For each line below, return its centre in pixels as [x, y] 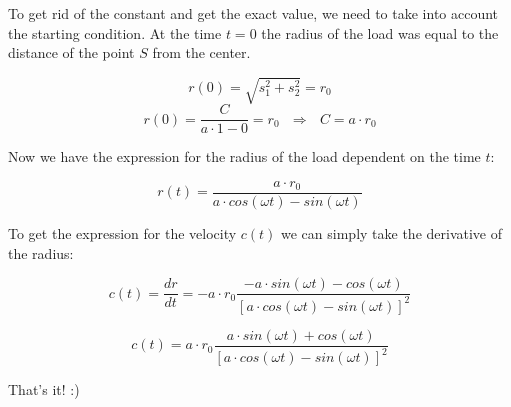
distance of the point [71, 52]
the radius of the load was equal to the [380, 32]
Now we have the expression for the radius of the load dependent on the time [244, 156]
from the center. [201, 52]
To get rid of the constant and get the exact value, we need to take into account [253, 13]
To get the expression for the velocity [122, 233]
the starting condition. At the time [115, 32]
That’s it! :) [44, 389]
